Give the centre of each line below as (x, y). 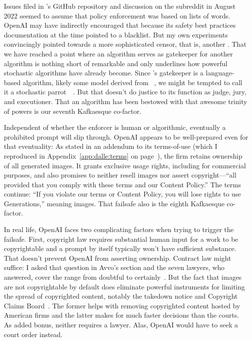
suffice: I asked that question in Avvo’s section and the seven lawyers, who (114, 267)
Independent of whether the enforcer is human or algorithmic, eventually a (115, 127)
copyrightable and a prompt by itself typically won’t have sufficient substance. (120, 248)
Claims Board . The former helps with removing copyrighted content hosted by (122, 305)
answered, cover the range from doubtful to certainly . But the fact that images (123, 277)
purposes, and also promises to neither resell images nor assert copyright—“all (120, 175)
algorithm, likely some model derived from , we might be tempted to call (133, 82)
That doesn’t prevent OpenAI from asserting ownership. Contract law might (118, 258)
